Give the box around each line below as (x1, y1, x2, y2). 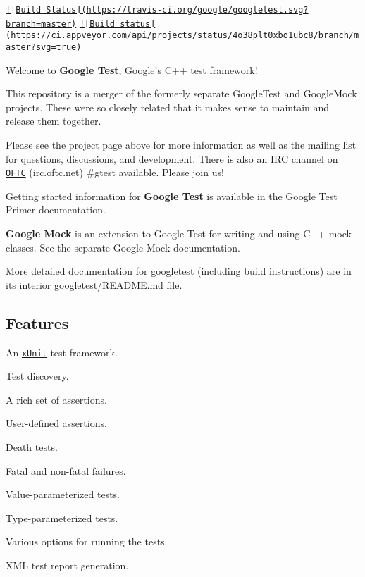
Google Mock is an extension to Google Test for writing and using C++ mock (6, 226, 352, 241)
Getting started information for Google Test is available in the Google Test (6, 188, 338, 203)
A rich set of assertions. (6, 392, 107, 407)
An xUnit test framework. (6, 345, 118, 359)
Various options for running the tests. (6, 534, 168, 549)
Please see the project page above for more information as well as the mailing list (6, 137, 357, 151)
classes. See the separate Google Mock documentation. (6, 240, 240, 254)
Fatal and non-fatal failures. (6, 463, 126, 478)
